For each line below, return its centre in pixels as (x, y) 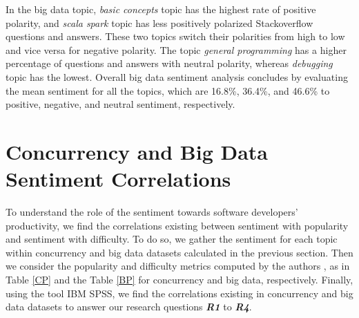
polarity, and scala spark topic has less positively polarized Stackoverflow (159, 22)
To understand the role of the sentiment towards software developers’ (152, 212)
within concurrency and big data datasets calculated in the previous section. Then (179, 252)
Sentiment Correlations (118, 179)
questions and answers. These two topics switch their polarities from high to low (175, 36)
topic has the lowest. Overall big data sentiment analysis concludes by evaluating (177, 76)
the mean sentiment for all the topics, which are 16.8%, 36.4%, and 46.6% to (168, 90)
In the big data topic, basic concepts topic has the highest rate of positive (161, 9)
